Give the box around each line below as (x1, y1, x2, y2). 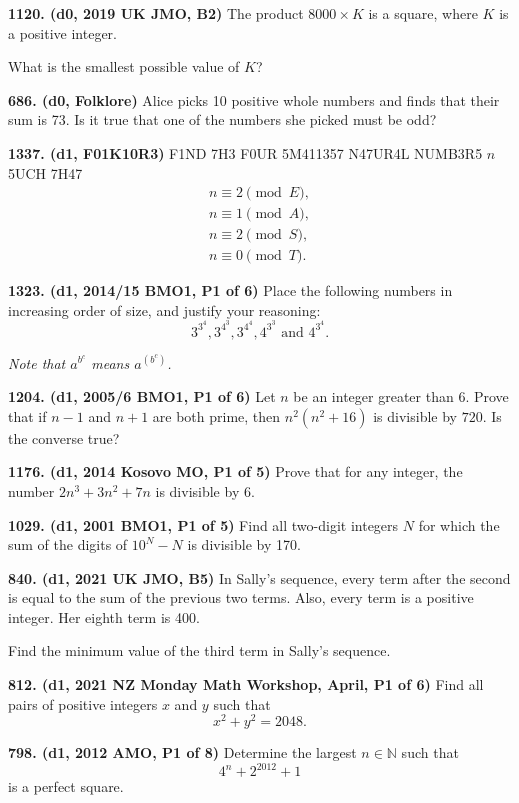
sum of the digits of (8, 534, 128, 555)
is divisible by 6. (155, 480, 255, 501)
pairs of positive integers (8, 693, 158, 714)
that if (8, 405, 47, 426)
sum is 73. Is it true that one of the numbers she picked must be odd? (8, 109, 437, 130)
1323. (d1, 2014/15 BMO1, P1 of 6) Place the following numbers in (8, 280, 453, 301)
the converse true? (8, 427, 120, 448)
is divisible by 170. (187, 534, 301, 555)
